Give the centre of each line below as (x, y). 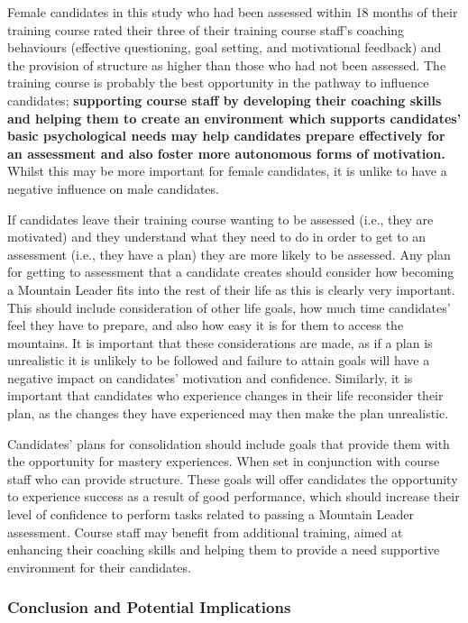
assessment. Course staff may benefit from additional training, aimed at (205, 531)
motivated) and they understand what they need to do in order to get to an (217, 237)
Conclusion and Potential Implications (149, 607)
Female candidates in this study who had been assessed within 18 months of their (233, 12)
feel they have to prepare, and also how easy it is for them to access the (206, 325)
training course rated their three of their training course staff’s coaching (206, 29)
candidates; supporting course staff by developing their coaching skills (225, 100)
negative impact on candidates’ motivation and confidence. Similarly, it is (210, 377)
